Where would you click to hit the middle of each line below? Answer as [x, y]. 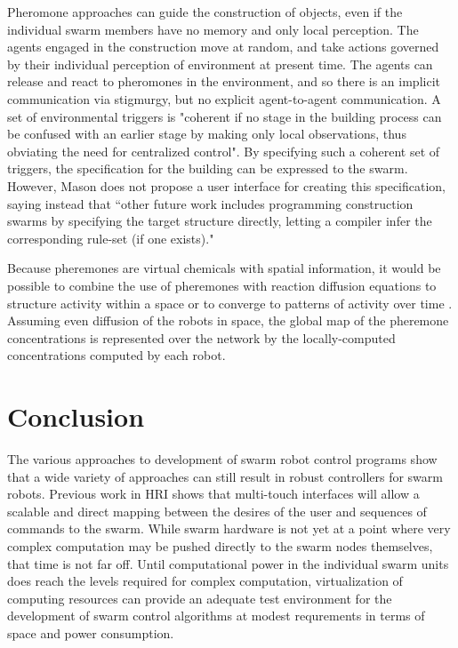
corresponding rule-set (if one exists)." [111, 238]
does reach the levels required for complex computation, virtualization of [205, 581]
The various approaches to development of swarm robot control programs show [222, 459]
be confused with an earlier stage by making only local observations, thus [207, 134]
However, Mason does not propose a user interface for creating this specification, [227, 185]
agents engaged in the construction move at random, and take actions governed [223, 47]
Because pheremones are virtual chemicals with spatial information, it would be [224, 268]
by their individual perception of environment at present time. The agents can [220, 64]
